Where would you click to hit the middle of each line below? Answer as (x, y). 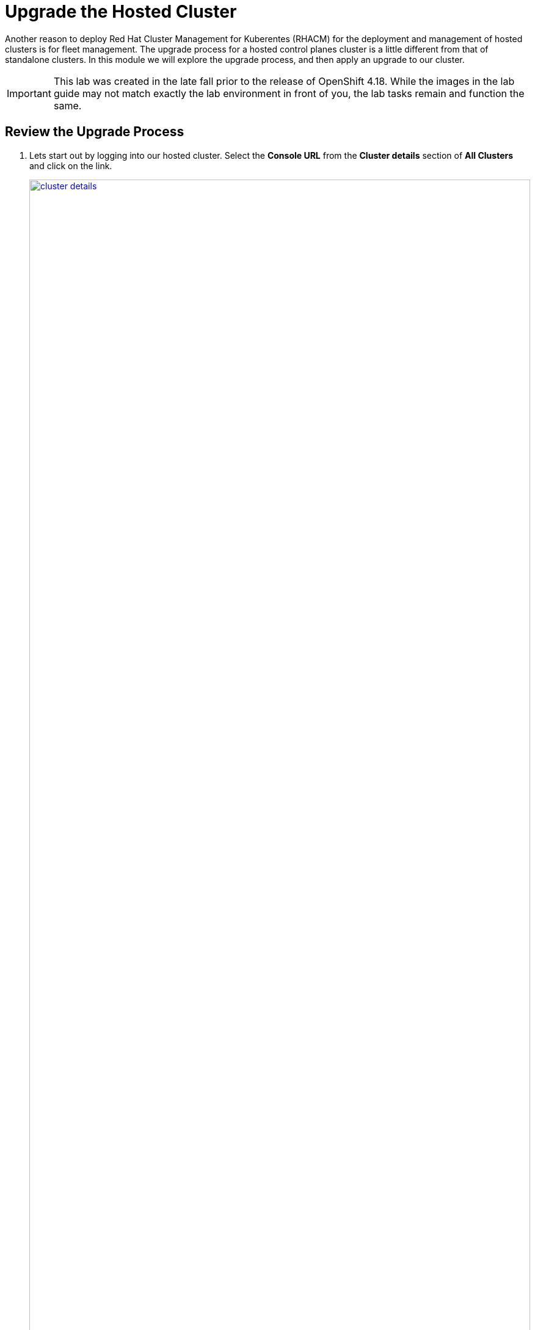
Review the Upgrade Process (95, 132)
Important (29, 93)
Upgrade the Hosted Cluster (121, 12)
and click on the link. (71, 165)
